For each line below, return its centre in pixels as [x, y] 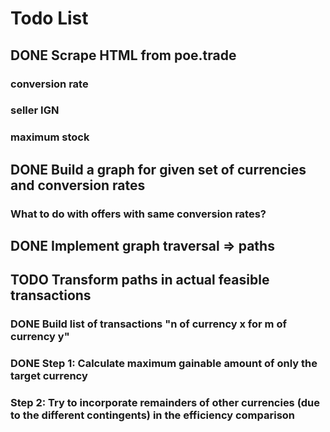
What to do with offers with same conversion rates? [138, 214]
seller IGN [35, 110]
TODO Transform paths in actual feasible [140, 280]
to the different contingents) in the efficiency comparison [153, 415]
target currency [49, 376]
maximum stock [50, 137]
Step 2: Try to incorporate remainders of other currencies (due [165, 403]
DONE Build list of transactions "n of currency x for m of [148, 324]
